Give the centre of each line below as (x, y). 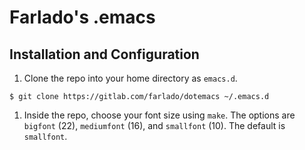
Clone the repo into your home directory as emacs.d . (130, 78)
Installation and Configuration (104, 54)
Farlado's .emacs (82, 17)
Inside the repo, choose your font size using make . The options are (159, 115)
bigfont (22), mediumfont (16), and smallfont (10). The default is (154, 125)
